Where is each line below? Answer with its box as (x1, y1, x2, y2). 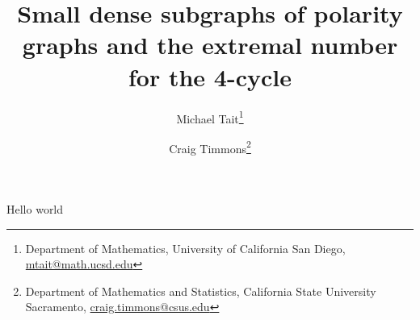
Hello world (6, 201, 64, 217)
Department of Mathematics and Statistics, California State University (25, 282, 376, 299)
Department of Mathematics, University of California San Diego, (25, 239, 346, 256)
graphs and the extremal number (22, 28, 398, 61)
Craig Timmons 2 (169, 137, 251, 156)
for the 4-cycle (128, 60, 292, 93)
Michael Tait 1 (176, 107, 244, 127)
